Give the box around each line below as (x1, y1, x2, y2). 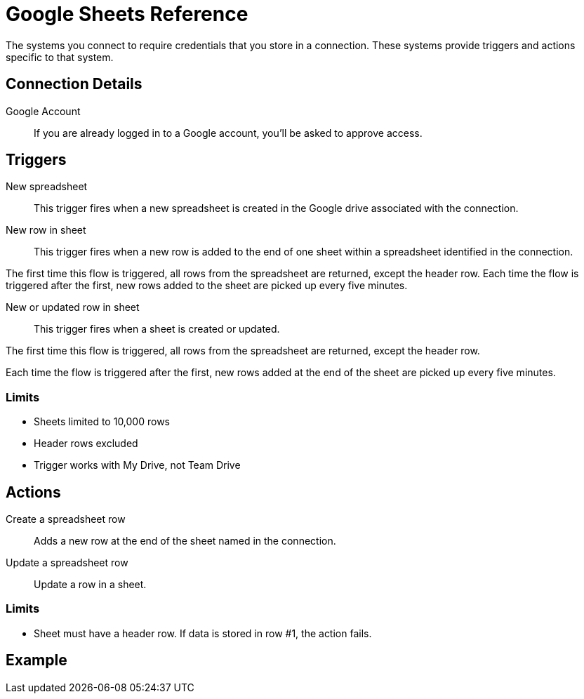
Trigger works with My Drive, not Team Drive (34, 459, 241, 472)
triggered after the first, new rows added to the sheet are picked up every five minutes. (6, 279, 408, 292)
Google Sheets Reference (6, 2, 248, 26)
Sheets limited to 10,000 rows (34, 415, 170, 428)
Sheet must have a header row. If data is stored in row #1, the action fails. (34, 627, 372, 639)
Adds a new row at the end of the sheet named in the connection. (34, 535, 336, 547)
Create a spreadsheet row (6, 513, 126, 526)
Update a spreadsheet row (6, 557, 128, 569)
